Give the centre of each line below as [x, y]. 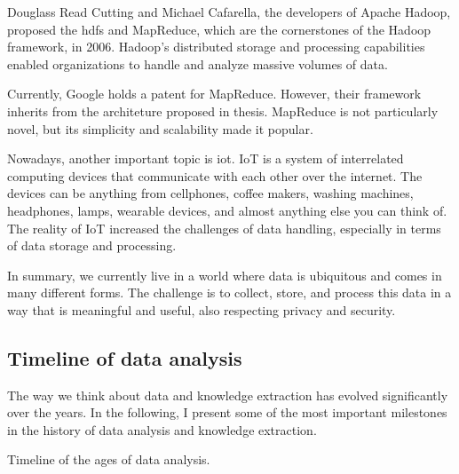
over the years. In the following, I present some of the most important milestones [227, 412]
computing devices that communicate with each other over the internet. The [215, 175]
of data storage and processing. [92, 245]
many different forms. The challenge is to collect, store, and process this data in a [229, 292]
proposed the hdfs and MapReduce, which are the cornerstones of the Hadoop [219, 29]
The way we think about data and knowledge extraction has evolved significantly [228, 395]
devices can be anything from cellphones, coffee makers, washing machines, [210, 193]
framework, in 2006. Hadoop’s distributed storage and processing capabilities [216, 47]
